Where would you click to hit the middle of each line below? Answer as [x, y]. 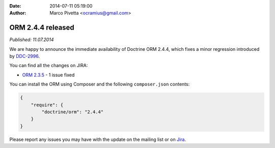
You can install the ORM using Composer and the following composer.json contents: [100, 84]
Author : [18, 13]
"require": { [47, 105]
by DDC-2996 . [25, 56]
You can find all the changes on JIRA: [49, 66]
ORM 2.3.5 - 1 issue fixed [48, 75]
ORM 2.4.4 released [42, 28]
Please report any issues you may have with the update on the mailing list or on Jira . [98, 139]
